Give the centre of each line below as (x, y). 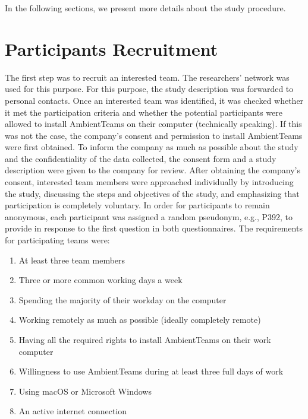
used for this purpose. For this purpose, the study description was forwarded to (149, 89)
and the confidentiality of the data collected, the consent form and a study (141, 158)
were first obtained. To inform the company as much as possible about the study (152, 147)
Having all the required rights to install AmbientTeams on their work (145, 339)
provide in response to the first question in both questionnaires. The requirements (154, 228)
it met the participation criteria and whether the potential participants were (144, 112)
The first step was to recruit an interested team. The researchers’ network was (147, 77)
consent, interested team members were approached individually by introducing (149, 182)
